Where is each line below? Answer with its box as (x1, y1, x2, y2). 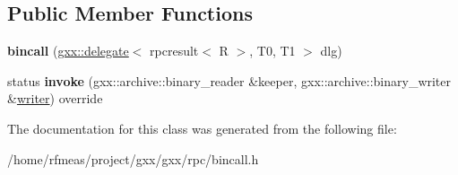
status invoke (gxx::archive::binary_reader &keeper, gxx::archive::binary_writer (7, 71, 452, 90)
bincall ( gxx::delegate (7, 41, 129, 60)
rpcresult (150, 41, 199, 60)
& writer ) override (7, 89, 103, 108)
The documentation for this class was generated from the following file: (7, 118, 397, 137)
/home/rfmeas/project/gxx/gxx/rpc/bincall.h (7, 149, 259, 168)
